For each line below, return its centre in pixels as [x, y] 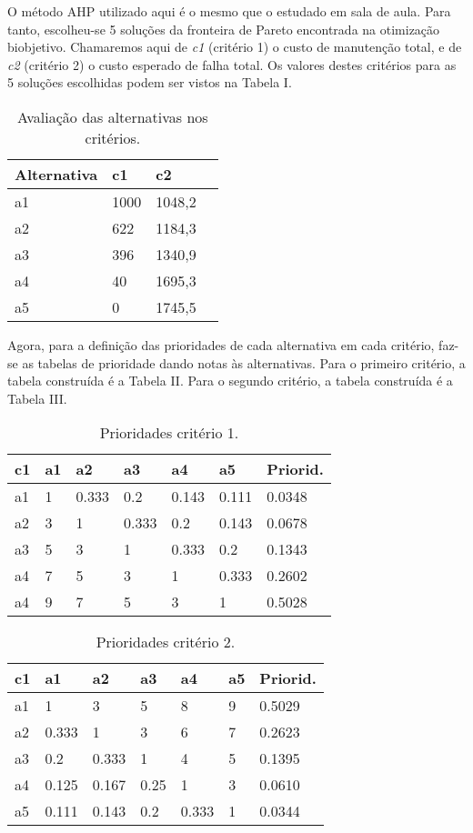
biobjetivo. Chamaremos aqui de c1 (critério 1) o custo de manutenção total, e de [235, 47]
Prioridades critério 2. [166, 642]
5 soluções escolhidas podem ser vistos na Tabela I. [150, 82]
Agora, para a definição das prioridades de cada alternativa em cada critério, [221, 344]
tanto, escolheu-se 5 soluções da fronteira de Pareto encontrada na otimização [224, 29]
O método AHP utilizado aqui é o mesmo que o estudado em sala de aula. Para [229, 11]
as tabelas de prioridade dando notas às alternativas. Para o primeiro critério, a [244, 362]
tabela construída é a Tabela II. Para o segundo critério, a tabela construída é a [230, 381]
